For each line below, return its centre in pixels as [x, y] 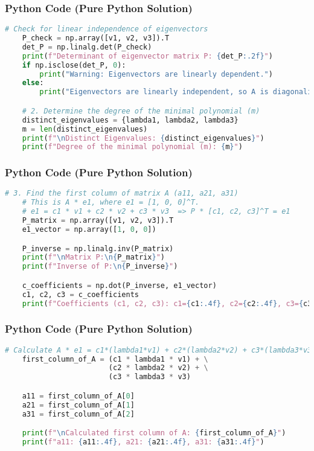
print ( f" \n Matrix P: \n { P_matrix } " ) [93, 257]
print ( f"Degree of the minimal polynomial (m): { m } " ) [132, 147]
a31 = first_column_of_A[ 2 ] [78, 414]
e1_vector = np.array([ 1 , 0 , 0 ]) [89, 229]
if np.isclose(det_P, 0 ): [74, 65]
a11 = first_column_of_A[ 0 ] [78, 396]
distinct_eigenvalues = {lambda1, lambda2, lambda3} [130, 120]
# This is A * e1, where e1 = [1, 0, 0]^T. [111, 203]
